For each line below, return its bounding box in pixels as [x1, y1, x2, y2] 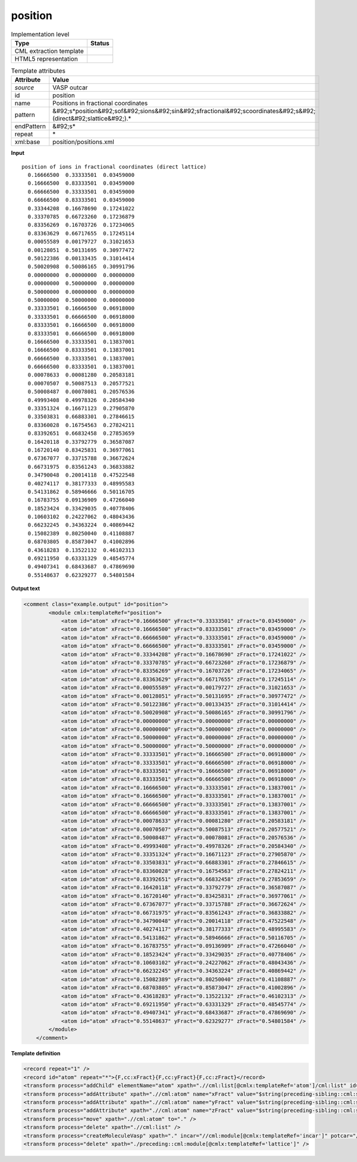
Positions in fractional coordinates [52, 99, 148, 107]
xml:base [14, 138, 40, 146]
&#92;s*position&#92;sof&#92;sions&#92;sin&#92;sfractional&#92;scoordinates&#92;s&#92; [52, 107, 316, 116]
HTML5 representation [14, 54, 79, 63]
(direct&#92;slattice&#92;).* [52, 114, 131, 123]
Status [90, 39, 109, 47]
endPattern [14, 122, 46, 130]
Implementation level [11, 30, 70, 38]
